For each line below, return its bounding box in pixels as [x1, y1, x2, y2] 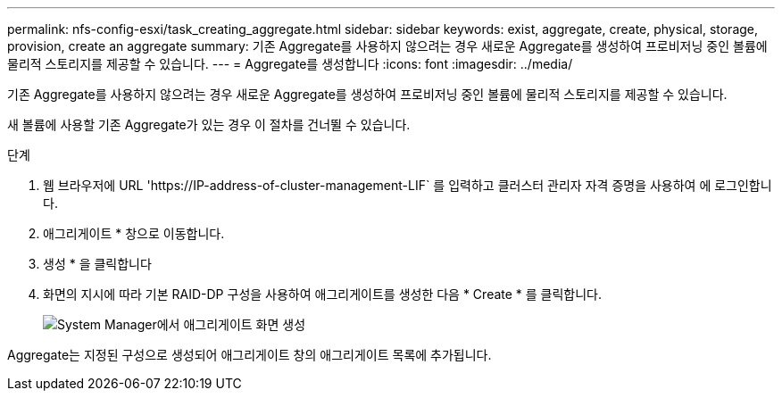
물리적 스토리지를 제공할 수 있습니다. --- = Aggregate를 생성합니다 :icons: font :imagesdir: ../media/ [7, 56, 573, 71]
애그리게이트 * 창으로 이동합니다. [43, 226, 225, 241]
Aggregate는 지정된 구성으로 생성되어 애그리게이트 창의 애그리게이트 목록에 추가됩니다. [7, 347, 492, 362]
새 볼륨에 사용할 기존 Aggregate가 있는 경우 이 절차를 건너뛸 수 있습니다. [7, 117, 411, 132]
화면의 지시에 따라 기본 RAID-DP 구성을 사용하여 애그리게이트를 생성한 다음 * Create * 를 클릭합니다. [43, 286, 603, 302]
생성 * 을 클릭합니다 [43, 256, 152, 271]
